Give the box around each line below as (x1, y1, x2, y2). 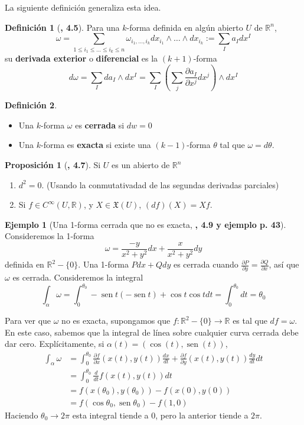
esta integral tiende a (72, 408, 149, 421)
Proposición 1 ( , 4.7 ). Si (5, 159, 101, 171)
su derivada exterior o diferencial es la (5, 51, 158, 64)
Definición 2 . (5, 99, 57, 111)
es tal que (233, 314, 267, 327)
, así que (269, 258, 299, 271)
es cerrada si (75, 118, 125, 131)
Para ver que (5, 314, 51, 327)
